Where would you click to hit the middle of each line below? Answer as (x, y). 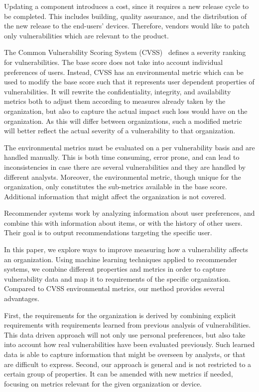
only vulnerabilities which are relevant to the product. (86, 35)
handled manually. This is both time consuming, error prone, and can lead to (122, 157)
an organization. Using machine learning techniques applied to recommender (121, 259)
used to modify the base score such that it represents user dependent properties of (129, 82)
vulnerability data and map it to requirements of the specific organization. (117, 278)
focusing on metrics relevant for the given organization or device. (103, 383)
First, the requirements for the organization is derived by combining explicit (120, 315)
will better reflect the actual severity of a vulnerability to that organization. (120, 131)
